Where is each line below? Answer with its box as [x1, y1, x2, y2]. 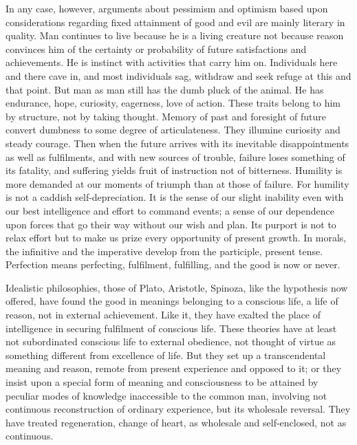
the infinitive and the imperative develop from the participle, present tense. [6, 243, 323, 258]
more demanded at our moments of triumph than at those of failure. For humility [6, 176, 349, 191]
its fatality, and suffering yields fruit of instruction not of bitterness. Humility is [6, 163, 343, 177]
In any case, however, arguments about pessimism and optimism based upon [6, 1, 328, 15]
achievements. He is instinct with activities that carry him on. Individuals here [6, 55, 338, 69]
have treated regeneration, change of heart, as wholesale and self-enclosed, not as [6, 415, 347, 429]
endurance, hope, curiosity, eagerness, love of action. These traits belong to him [6, 96, 341, 110]
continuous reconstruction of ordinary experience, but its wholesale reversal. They [6, 402, 351, 416]
